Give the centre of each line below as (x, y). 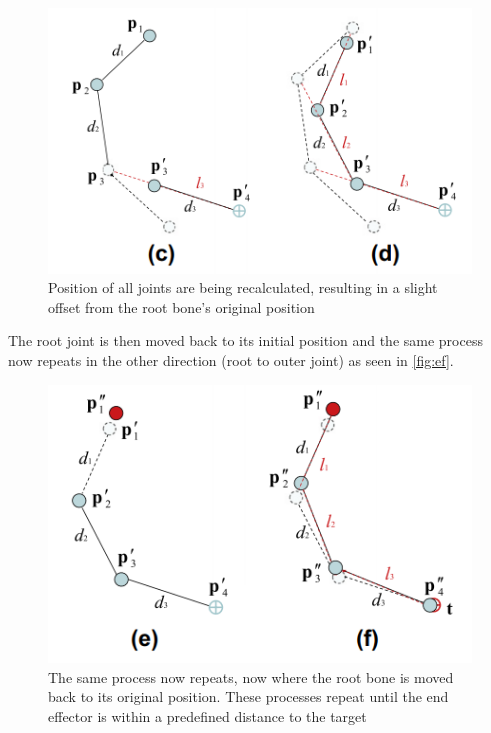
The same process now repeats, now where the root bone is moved (251, 676)
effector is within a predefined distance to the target (207, 716)
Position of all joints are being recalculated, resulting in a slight (243, 287)
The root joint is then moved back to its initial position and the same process (245, 340)
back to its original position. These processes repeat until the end (248, 696)
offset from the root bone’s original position (181, 306)
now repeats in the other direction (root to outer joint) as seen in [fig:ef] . (231, 360)
